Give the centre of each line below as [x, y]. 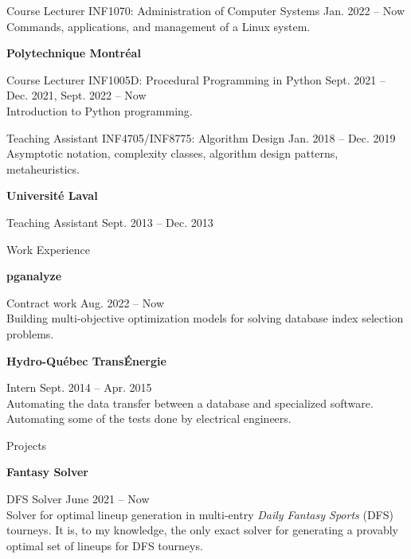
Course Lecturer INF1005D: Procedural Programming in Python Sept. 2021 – [196, 79]
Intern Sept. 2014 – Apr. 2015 [79, 387]
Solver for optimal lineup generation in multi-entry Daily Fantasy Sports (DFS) [200, 514]
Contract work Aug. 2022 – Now [86, 302]
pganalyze [34, 276]
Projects [27, 445]
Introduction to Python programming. [100, 110]
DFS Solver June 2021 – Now [78, 499]
